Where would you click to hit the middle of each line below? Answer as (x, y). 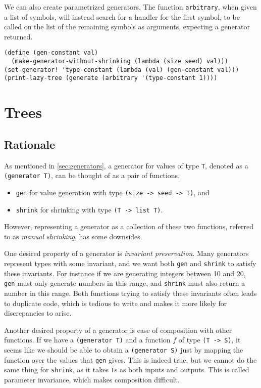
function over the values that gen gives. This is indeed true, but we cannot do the (130, 359)
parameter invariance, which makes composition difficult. (92, 379)
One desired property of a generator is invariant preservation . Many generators (126, 253)
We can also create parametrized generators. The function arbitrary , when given (130, 7)
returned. (18, 36)
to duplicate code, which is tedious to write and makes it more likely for (116, 303)
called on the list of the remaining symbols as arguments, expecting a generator (127, 27)
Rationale (30, 144)
